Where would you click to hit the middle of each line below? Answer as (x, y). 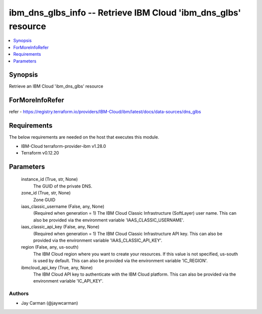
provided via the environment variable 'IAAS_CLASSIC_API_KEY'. (98, 240)
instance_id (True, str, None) (49, 179)
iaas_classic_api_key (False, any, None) (60, 227)
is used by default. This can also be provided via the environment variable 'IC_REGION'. (121, 261)
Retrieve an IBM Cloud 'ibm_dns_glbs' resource (56, 86)
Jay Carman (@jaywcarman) (50, 303)
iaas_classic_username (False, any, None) (63, 206)
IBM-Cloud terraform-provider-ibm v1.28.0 (64, 146)
